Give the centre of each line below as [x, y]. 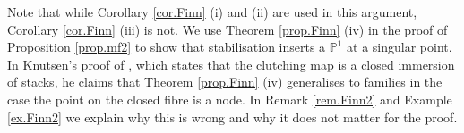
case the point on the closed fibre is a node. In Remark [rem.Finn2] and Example [230, 99]
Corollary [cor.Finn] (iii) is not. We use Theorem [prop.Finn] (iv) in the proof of [228, 29]
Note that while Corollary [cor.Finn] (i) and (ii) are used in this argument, [212, 12]
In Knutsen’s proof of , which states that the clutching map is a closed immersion [231, 64]
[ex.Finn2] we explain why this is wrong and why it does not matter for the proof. [232, 116]
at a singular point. [400, 47]
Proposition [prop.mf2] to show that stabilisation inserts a [167, 47]
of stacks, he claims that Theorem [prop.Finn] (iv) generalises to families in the [225, 82]
